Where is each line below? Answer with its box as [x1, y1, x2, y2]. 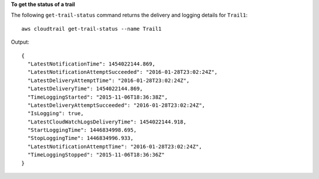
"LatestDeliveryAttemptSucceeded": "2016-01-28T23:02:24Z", [27, 102, 206, 109]
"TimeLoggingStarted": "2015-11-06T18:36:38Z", [27, 93, 168, 100]
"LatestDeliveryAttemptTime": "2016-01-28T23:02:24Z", [27, 77, 190, 84]
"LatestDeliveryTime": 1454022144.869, [27, 86, 143, 92]
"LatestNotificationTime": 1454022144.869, [27, 60, 156, 67]
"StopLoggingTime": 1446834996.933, [27, 135, 134, 142]
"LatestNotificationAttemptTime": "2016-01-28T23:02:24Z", [27, 143, 202, 150]
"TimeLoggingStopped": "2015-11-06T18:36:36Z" [27, 151, 165, 158]
